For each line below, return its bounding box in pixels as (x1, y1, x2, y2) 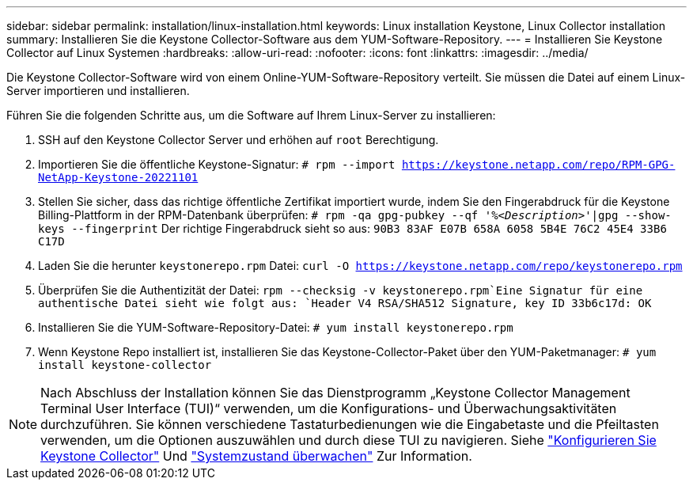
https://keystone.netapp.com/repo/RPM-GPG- (401, 158, 676, 171)
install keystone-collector (38, 359, 212, 371)
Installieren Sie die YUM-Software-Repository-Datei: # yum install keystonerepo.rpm (38, 321, 513, 334)
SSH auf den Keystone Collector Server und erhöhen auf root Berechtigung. (38, 133, 439, 146)
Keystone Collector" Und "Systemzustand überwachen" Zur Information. (40, 448, 472, 464)
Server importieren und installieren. (6, 84, 190, 97)
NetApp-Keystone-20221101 (38, 171, 199, 184)
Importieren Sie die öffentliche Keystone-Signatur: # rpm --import (38, 158, 396, 171)
